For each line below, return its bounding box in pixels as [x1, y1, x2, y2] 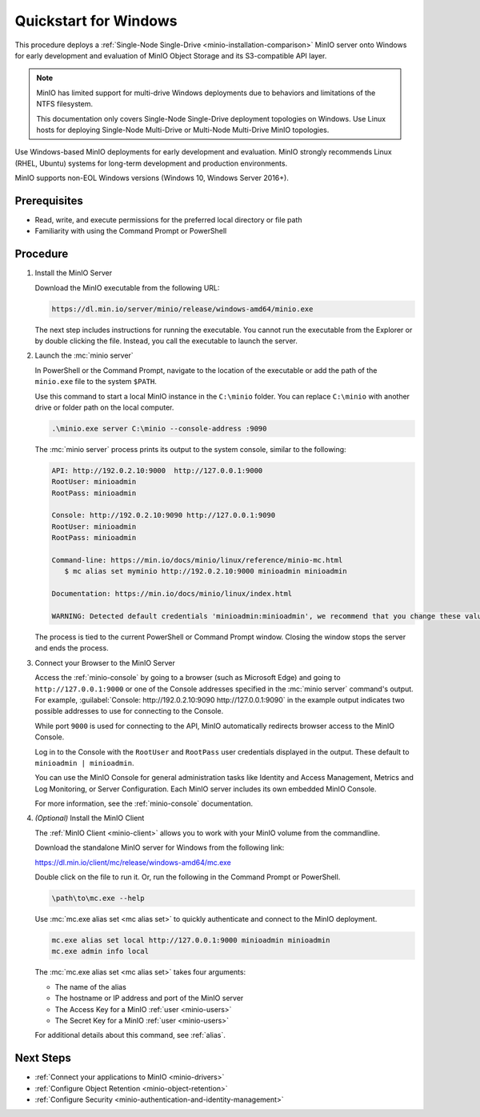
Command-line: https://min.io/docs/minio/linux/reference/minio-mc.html [51, 556, 343, 565]
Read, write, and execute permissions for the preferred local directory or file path [34, 214, 302, 224]
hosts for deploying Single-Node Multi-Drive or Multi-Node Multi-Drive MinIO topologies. [36, 125, 330, 134]
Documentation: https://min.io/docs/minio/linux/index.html [51, 589, 293, 599]
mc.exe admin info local [51, 947, 150, 956]
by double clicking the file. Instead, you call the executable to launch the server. [34, 336, 298, 346]
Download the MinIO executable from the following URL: [34, 282, 220, 292]
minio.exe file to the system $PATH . [34, 377, 158, 386]
